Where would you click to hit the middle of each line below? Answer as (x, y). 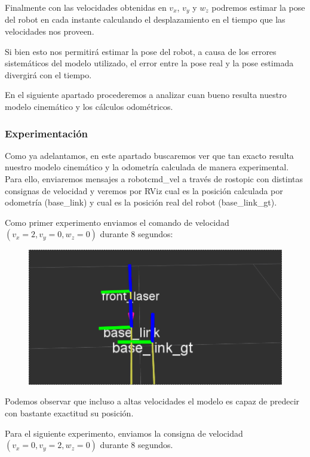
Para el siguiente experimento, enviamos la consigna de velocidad (124, 433)
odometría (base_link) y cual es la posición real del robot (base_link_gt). (141, 202)
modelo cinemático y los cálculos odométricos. (89, 107)
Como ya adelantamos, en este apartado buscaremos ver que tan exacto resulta (149, 155)
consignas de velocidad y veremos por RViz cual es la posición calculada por (144, 190)
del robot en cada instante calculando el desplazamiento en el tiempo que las (145, 19)
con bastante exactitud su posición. (69, 412)
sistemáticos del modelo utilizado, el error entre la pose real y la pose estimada (149, 63)
